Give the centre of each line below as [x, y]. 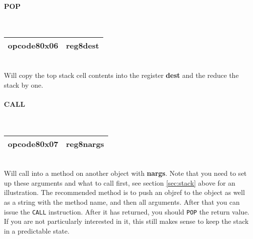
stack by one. [24, 84]
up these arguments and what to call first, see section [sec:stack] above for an [120, 182]
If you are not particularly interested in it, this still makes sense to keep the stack [126, 221]
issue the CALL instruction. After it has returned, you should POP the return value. [127, 211]
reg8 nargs [85, 143]
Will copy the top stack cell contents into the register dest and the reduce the [121, 75]
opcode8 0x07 [33, 143]
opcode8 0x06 [33, 46]
